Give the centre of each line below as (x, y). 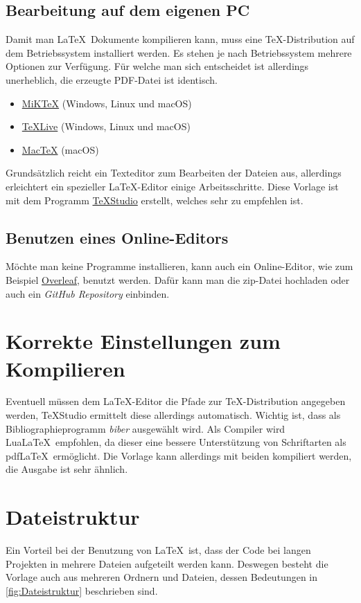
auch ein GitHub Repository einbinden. (88, 293)
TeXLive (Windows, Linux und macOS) (106, 126)
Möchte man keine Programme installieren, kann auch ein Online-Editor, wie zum (179, 266)
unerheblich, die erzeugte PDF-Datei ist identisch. (112, 79)
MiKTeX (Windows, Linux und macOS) (107, 103)
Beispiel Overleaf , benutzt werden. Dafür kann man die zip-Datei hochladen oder (178, 279)
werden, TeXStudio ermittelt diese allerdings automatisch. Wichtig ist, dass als (173, 415)
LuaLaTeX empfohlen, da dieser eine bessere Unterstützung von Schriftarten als (176, 442)
